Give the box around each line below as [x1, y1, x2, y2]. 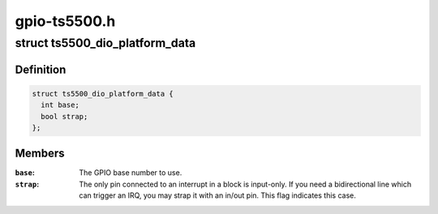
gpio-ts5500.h [15, 12, 116, 30]
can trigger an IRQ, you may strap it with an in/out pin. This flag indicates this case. [79, 190, 356, 200]
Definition [15, 62, 67, 76]
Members [15, 147, 65, 160]
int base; [41, 101, 80, 109]
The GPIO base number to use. [79, 168, 182, 178]
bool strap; [41, 112, 88, 121]
